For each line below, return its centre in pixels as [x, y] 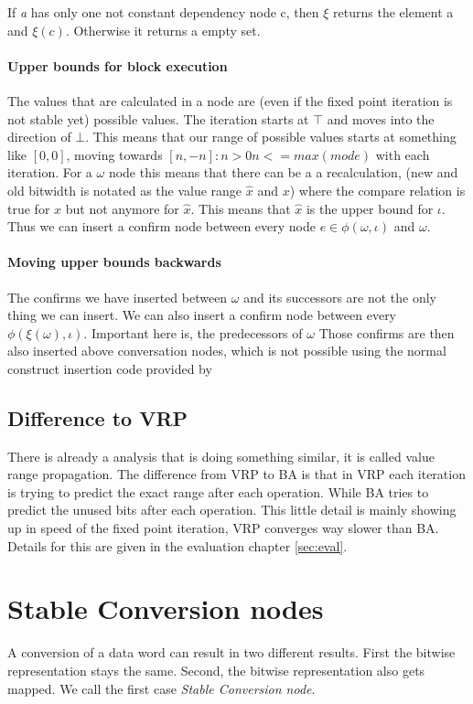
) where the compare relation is [377, 190]
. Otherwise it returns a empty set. [163, 30]
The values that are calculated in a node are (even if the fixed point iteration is [230, 100]
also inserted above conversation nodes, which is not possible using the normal [227, 351]
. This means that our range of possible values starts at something [271, 137]
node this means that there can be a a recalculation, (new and [283, 172]
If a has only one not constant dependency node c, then [163, 12]
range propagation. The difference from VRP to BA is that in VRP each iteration [236, 474]
